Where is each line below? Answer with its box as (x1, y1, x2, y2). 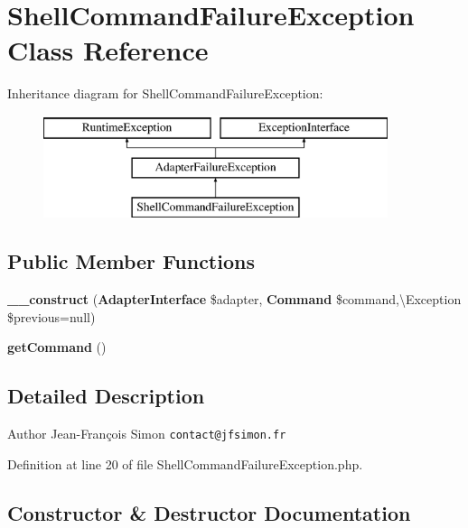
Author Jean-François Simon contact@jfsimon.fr (7, 424, 286, 443)
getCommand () (7, 338, 107, 357)
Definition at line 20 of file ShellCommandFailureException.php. (7, 454, 363, 473)
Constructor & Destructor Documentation (7, 498, 411, 526)
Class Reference (7, 32, 209, 69)
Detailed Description (7, 382, 205, 410)
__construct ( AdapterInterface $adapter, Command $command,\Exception (7, 290, 462, 309)
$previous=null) (7, 307, 96, 326)
